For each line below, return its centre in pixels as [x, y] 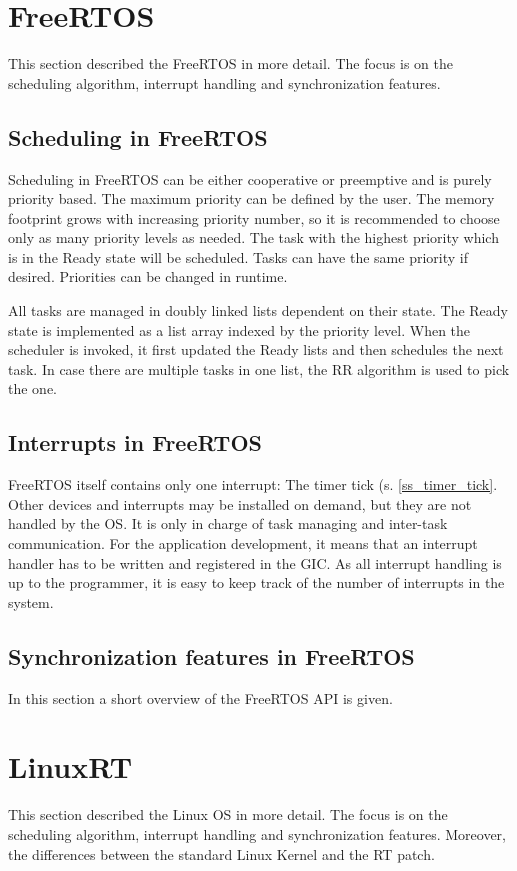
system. [31, 601]
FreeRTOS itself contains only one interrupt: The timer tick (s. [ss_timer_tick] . [253, 484]
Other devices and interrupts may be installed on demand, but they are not [240, 503]
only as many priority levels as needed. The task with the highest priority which [253, 237]
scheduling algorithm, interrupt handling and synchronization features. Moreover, [257, 833]
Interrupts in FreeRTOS [135, 442]
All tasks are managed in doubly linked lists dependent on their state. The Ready [258, 310]
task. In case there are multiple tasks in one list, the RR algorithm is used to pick [259, 368]
